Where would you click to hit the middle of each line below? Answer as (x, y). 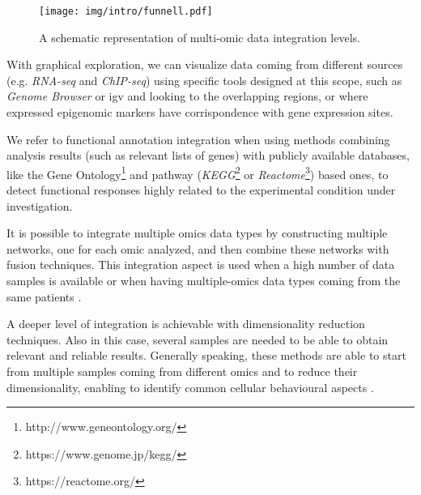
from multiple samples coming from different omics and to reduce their (182, 371)
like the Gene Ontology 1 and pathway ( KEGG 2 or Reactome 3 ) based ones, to (198, 173)
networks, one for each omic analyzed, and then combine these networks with (198, 248)
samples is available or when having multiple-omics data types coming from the (204, 281)
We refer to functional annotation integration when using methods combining (198, 139)
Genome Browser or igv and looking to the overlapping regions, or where (187, 96)
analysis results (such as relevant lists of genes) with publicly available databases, (208, 155)
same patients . (44, 296)
